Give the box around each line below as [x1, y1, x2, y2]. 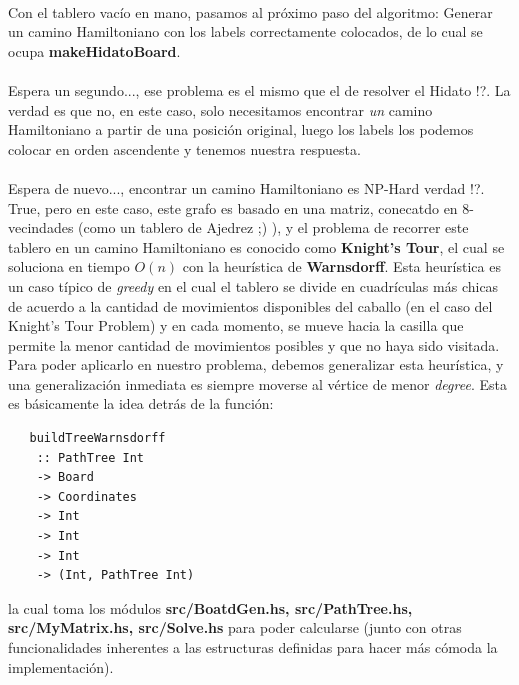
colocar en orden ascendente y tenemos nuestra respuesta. [8, 138, 361, 159]
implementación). [8, 656, 114, 677]
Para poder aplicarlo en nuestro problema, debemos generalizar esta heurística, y [8, 354, 504, 375]
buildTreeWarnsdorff [29, 431, 166, 446]
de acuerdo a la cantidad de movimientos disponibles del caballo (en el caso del [8, 295, 493, 316]
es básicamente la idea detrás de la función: [8, 393, 274, 414]
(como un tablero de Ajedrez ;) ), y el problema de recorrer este [78, 217, 469, 238]
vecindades [8, 217, 74, 238]
